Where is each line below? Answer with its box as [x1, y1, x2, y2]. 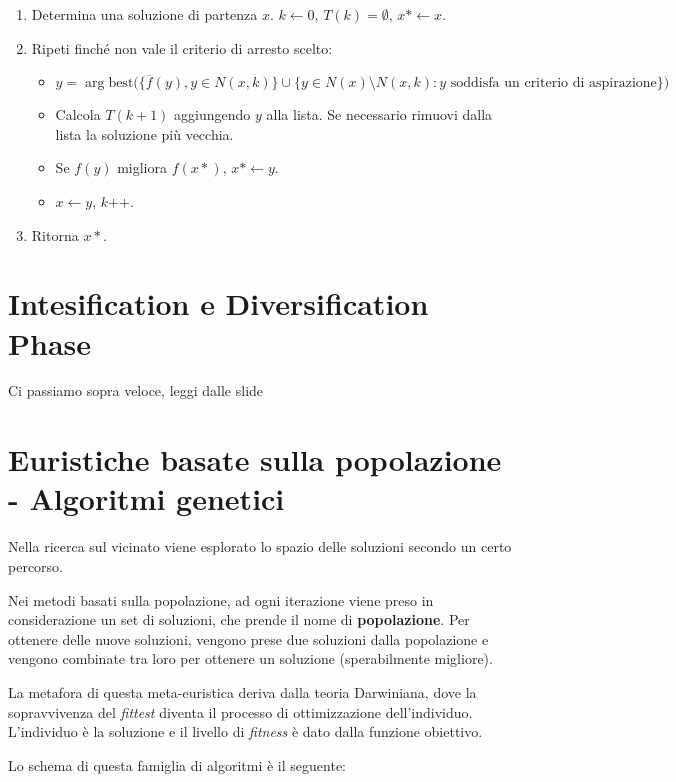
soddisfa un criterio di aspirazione [450, 76, 657, 91]
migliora [117, 157, 167, 178]
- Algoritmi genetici [8, 478, 285, 519]
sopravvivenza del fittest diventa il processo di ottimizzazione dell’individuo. [8, 701, 473, 722]
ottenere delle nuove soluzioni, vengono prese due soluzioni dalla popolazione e [8, 628, 489, 649]
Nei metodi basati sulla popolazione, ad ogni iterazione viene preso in [8, 589, 434, 610]
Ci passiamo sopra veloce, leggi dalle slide [8, 380, 264, 401]
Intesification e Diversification [8, 283, 429, 324]
